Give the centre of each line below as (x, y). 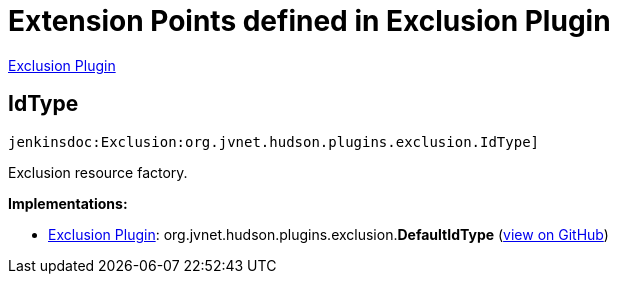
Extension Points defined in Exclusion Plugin (309, 21)
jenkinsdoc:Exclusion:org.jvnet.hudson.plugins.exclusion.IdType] (274, 141)
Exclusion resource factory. (98, 172)
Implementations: (68, 203)
